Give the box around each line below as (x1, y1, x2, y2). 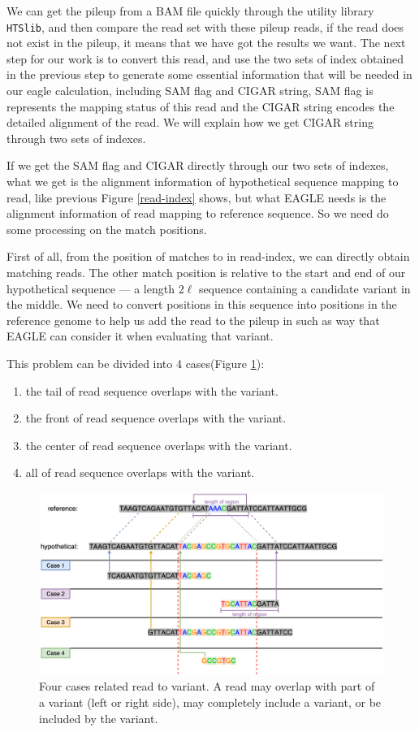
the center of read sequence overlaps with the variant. (25, 436, 292, 453)
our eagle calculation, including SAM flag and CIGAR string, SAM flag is (6, 82, 374, 99)
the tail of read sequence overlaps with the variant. (25, 382, 279, 399)
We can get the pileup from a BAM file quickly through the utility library (6, 2, 374, 19)
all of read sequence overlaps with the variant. (25, 464, 255, 481)
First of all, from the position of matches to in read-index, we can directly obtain (6, 248, 410, 265)
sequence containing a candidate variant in (198, 279, 411, 297)
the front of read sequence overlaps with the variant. (25, 409, 287, 427)
